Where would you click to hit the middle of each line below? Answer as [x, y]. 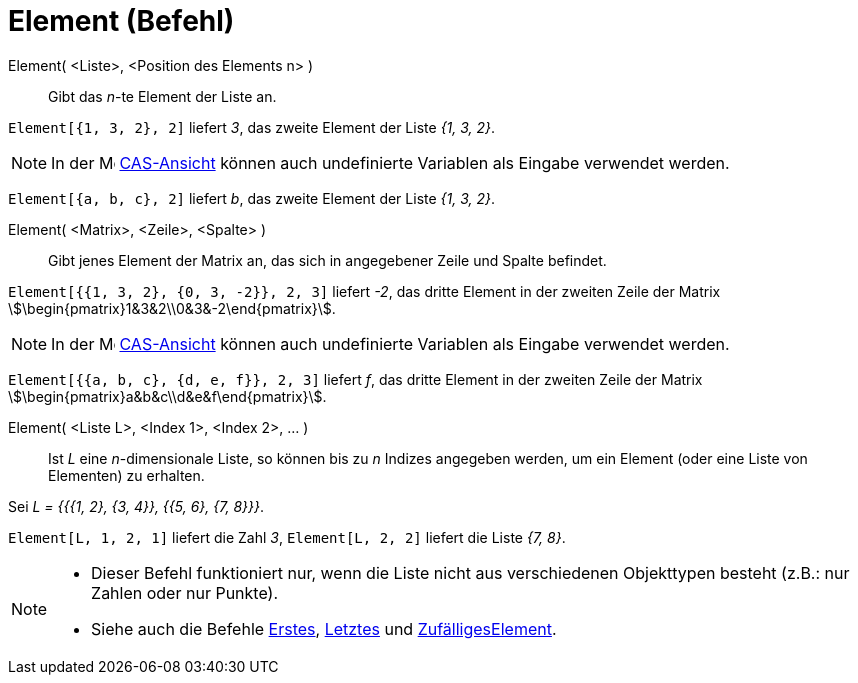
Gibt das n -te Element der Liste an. [162, 96]
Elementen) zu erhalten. [126, 475]
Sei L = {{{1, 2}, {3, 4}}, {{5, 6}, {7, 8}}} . [136, 506]
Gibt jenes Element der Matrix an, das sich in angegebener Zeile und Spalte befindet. [327, 260]
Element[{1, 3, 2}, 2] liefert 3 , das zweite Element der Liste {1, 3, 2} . [252, 127]
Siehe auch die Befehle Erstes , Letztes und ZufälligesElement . [324, 628]
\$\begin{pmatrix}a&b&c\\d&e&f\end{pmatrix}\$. [167, 396]
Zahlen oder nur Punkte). [184, 592]
